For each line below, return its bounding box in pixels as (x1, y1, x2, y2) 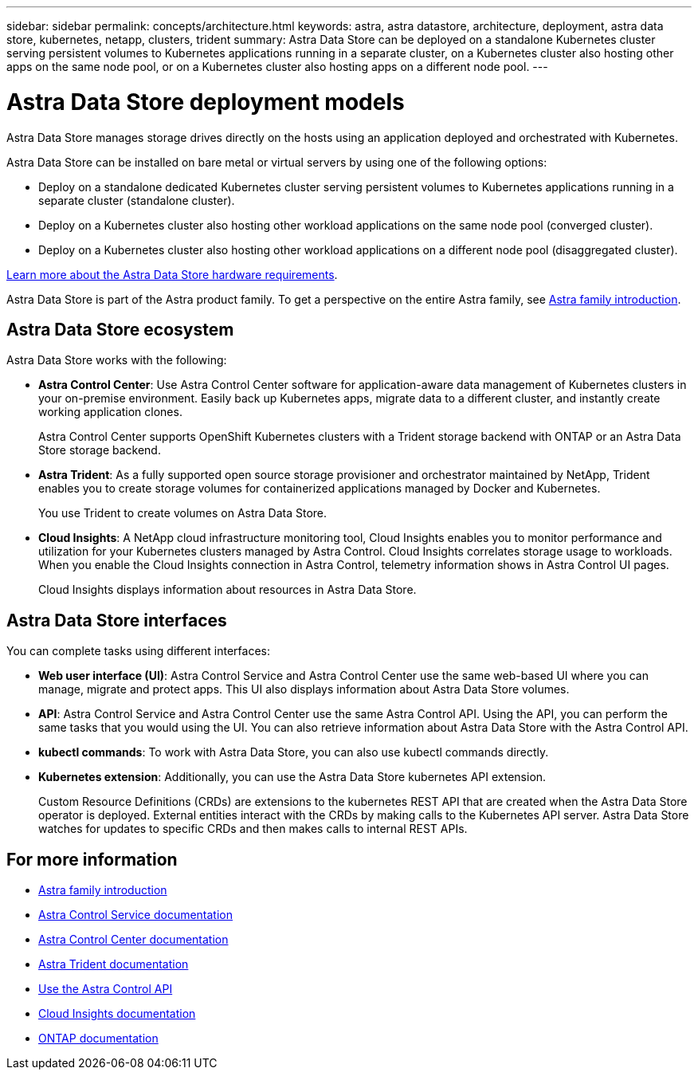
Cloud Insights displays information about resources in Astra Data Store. (38, 583, 417, 597)
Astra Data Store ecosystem (6, 319, 234, 340)
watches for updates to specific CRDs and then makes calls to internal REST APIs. (38, 822, 468, 836)
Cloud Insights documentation (38, 1007, 196, 1021)
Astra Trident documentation (38, 957, 189, 972)
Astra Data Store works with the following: (6, 353, 227, 367)
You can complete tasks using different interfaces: (6, 644, 271, 658)
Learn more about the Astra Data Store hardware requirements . (6, 267, 338, 281)
